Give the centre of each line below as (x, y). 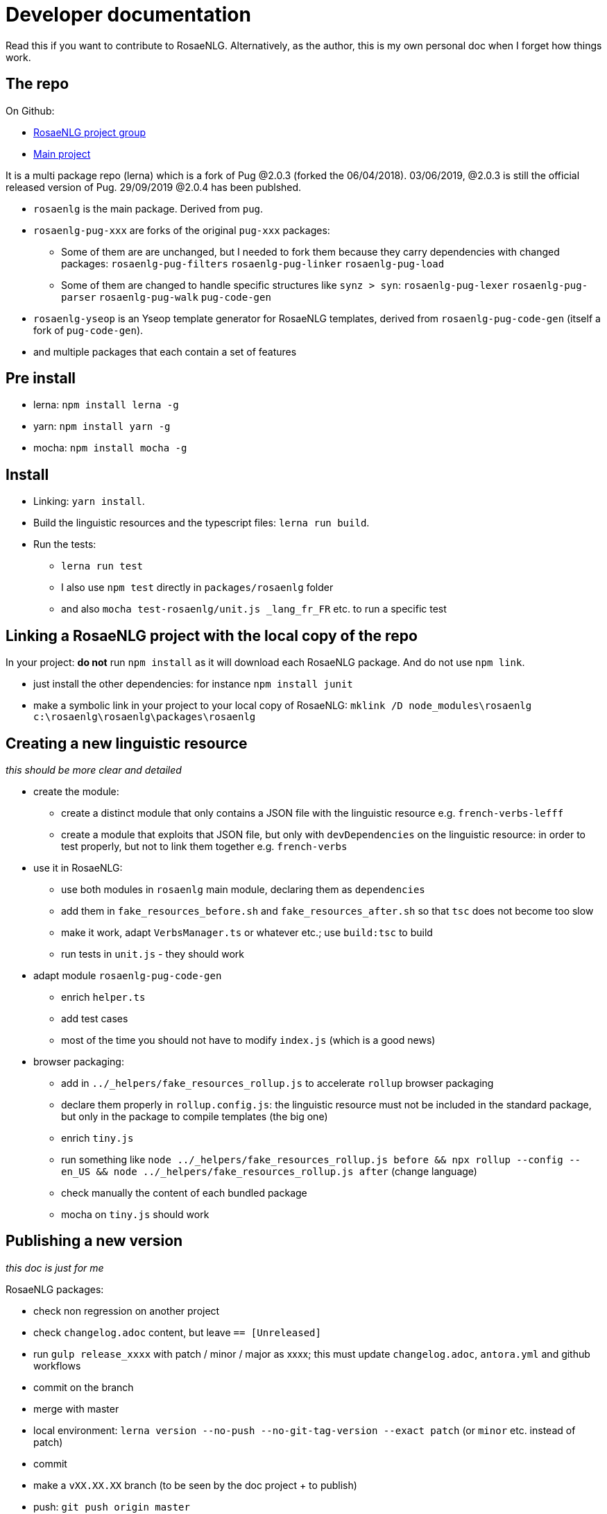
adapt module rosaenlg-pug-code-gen (128, 975)
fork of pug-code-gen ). (88, 330)
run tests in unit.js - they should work (153, 954)
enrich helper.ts (103, 997)
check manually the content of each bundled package (184, 1192)
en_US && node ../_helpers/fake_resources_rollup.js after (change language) (269, 1171)
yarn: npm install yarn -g (102, 426)
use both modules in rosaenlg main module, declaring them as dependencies (243, 889)
